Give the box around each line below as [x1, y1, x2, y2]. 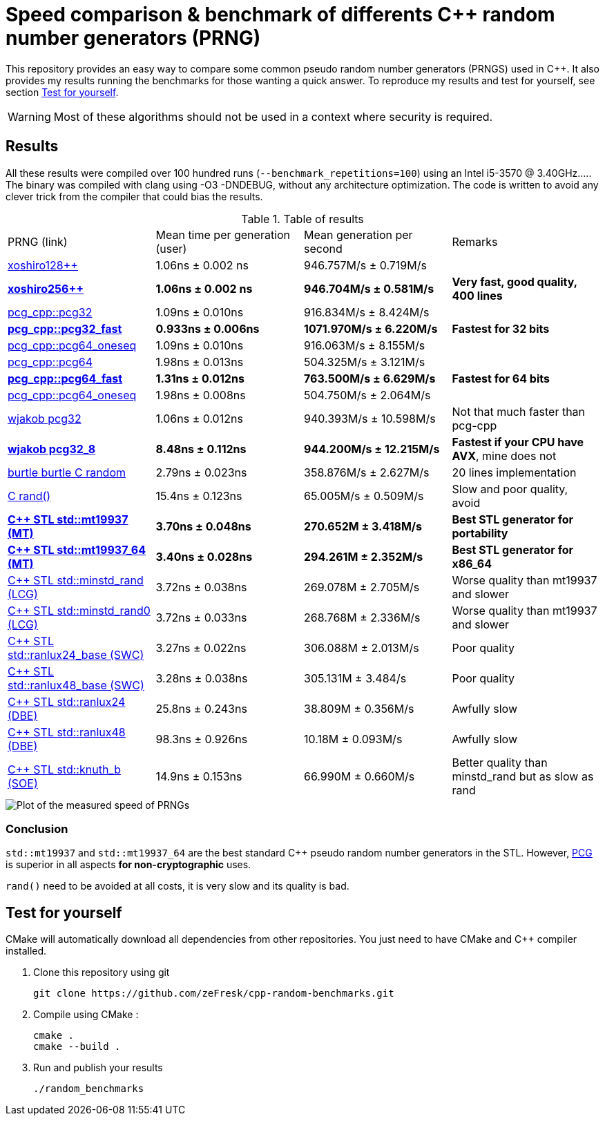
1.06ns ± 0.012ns [155, 411, 243, 425]
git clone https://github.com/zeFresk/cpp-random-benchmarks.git [33, 988, 394, 999]
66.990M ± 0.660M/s [304, 769, 415, 783]
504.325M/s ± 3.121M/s [304, 354, 425, 369]
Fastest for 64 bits [452, 371, 550, 385]
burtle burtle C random [8, 465, 126, 479]
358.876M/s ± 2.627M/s [304, 465, 430, 479]
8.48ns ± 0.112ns [155, 441, 247, 456]
